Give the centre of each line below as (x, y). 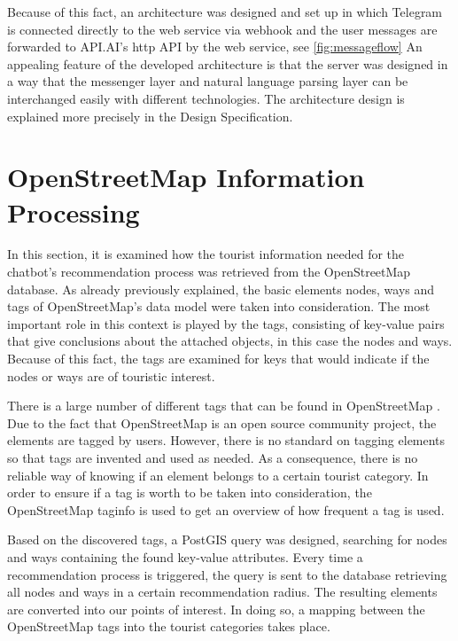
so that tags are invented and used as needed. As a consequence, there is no (213, 457)
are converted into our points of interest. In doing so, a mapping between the (216, 609)
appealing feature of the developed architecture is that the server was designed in (228, 63)
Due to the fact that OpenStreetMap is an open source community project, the (222, 422)
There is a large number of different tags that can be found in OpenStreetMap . (224, 406)
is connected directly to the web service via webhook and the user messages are (222, 29)
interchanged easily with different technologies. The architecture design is (206, 98)
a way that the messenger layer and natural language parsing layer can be (208, 81)
